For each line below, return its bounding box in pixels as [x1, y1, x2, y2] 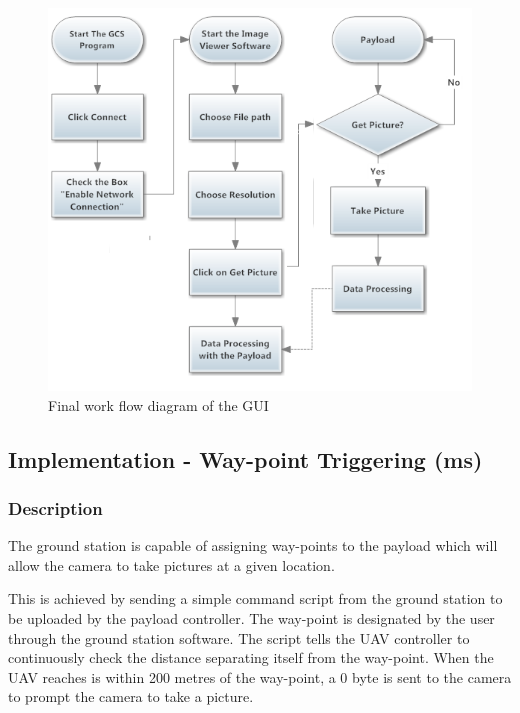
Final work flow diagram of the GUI [48, 394, 269, 415]
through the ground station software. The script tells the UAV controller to [8, 627, 470, 648]
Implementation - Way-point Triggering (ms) [8, 443, 483, 474]
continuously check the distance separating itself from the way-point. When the [8, 647, 494, 668]
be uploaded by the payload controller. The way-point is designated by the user [8, 607, 495, 628]
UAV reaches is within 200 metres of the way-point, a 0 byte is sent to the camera [8, 666, 512, 687]
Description [8, 495, 103, 520]
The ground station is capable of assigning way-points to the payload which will [8, 535, 498, 556]
